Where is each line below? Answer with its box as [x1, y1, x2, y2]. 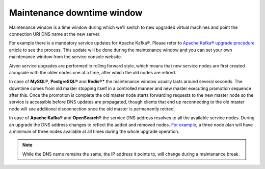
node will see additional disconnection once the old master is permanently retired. [9, 106, 175, 112]
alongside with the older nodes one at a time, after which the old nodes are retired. [9, 69, 176, 75]
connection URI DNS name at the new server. [9, 31, 101, 37]
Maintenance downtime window [9, 7, 143, 18]
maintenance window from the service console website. [9, 54, 122, 60]
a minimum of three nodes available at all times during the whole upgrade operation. [9, 128, 180, 134]
